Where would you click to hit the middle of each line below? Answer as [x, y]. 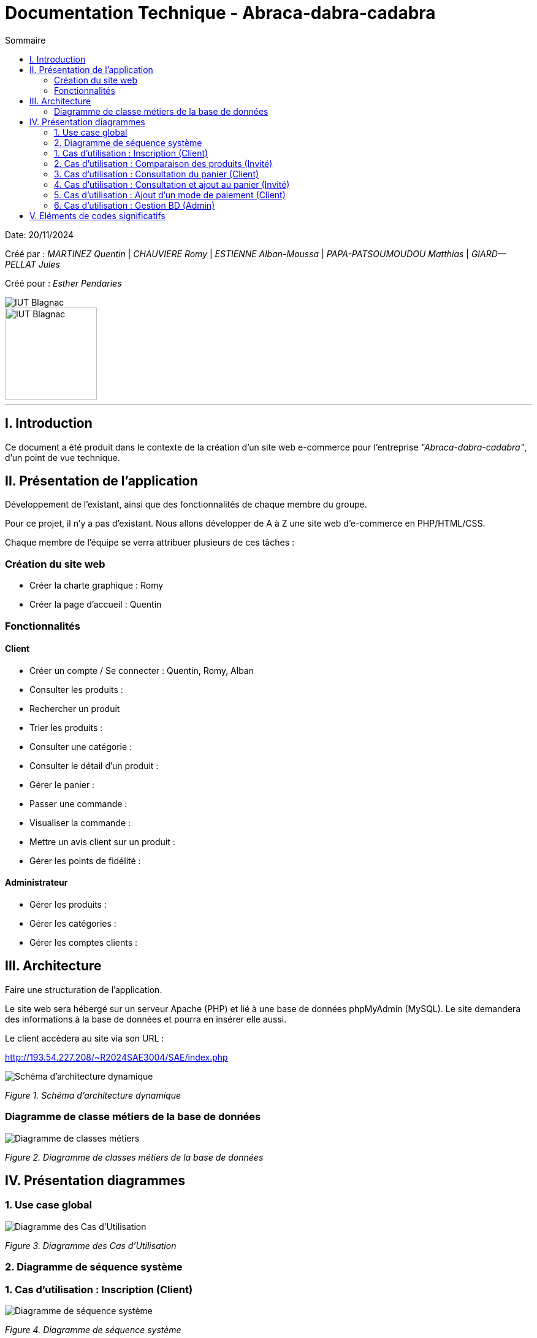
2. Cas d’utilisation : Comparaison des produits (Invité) [163, 163]
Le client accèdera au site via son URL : [85, 1038]
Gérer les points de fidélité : [85, 860]
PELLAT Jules [32, 264]
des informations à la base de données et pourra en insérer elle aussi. [146, 1019]
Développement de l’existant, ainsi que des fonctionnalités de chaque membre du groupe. [186, 505]
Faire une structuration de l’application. [84, 989]
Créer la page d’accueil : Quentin [96, 605]
